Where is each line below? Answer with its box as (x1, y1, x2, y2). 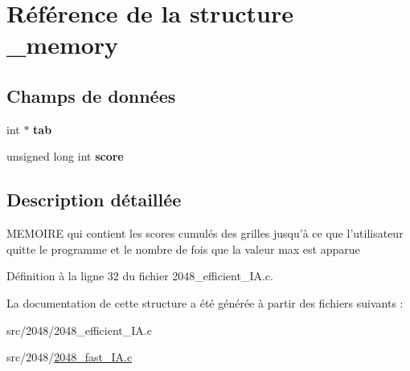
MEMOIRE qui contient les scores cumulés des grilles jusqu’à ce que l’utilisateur (6, 225, 404, 242)
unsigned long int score (6, 148, 124, 165)
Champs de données (6, 83, 176, 108)
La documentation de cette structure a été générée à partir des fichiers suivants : (6, 294, 404, 311)
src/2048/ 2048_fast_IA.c (6, 349, 133, 365)
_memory (6, 28, 119, 61)
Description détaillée (6, 187, 182, 212)
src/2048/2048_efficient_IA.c (6, 321, 152, 338)
